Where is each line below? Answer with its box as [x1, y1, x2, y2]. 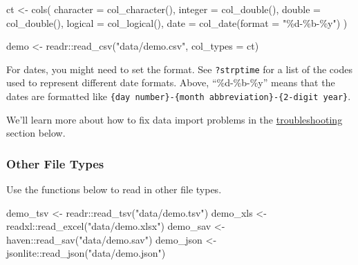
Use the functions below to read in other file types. [6, 182, 222, 197]
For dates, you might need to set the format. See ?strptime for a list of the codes [6, 61, 352, 76]
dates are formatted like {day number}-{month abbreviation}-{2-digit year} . [6, 89, 351, 104]
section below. [6, 126, 66, 140]
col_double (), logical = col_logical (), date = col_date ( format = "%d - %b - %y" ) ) [6, 15, 348, 30]
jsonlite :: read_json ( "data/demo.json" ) [6, 246, 166, 260]
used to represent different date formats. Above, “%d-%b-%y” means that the [6, 75, 335, 90]
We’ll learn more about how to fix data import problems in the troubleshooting [6, 112, 343, 126]
